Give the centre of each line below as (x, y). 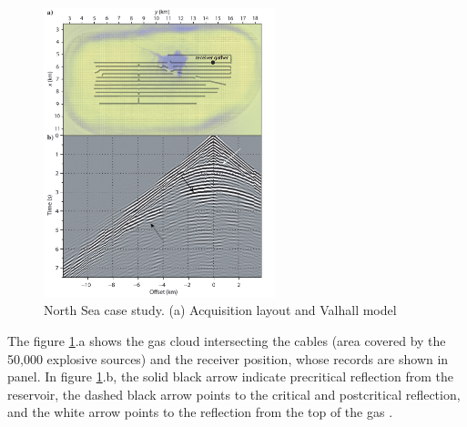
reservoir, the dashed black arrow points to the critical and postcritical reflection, (234, 394)
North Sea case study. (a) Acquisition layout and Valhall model (220, 310)
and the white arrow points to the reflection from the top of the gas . (200, 412)
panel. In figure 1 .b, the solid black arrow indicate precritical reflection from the (230, 376)
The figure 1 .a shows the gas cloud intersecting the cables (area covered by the (227, 340)
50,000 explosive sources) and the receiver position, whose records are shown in (228, 358)
